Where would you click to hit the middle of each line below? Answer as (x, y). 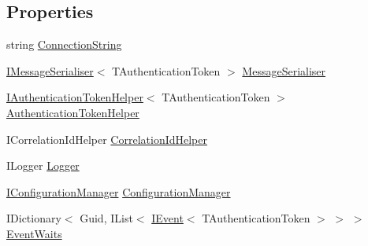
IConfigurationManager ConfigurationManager (119, 191)
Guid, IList (106, 218)
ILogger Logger (43, 165)
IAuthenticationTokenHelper (75, 97)
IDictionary (34, 218)
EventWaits (34, 233)
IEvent (167, 218)
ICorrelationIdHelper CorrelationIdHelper (107, 139)
